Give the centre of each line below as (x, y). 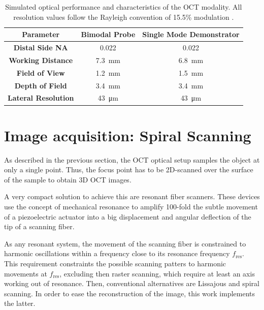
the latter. (20, 303)
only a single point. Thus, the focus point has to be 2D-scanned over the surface (129, 169)
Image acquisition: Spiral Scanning (128, 135)
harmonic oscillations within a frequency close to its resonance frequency (117, 253)
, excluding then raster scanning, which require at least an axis (157, 273)
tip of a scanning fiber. (39, 226)
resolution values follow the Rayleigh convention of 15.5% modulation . (124, 17)
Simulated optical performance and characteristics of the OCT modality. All (124, 7)
